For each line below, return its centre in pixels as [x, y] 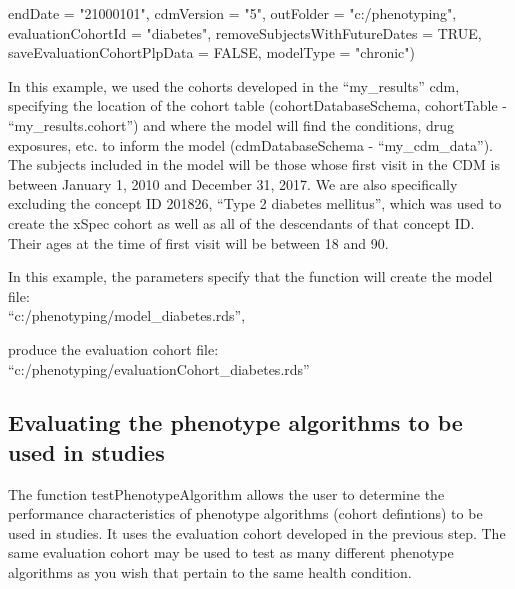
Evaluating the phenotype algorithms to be [235, 422]
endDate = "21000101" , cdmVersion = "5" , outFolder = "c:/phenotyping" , [232, 13]
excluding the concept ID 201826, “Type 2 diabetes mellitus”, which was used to [255, 203]
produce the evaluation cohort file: [113, 348]
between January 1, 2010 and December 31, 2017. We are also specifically [233, 183]
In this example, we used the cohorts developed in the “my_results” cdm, [234, 85]
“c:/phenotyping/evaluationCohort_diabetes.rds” [159, 368]
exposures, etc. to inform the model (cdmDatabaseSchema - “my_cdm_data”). [251, 144]
